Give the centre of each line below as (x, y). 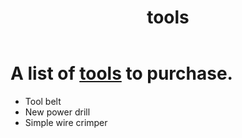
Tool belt (43, 101)
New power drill (57, 112)
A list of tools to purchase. (121, 73)
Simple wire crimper (66, 122)
